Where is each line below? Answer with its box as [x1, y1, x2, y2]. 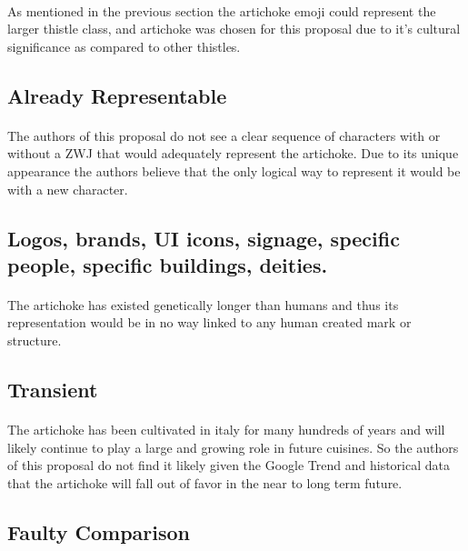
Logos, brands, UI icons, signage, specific [7, 224, 400, 252]
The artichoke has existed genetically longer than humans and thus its [7, 295, 399, 314]
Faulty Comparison [7, 517, 191, 546]
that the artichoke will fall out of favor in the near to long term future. [7, 473, 403, 492]
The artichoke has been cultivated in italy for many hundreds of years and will [7, 420, 445, 439]
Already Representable [7, 81, 227, 109]
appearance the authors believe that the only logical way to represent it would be [7, 161, 461, 180]
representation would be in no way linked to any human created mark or [7, 313, 412, 332]
